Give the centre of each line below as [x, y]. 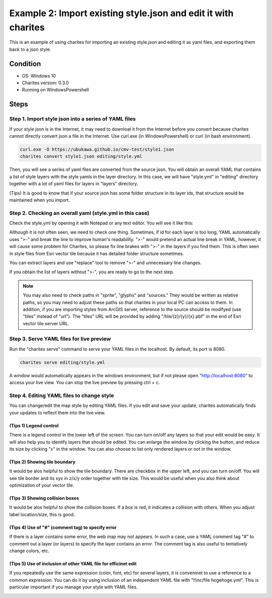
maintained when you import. [40, 200]
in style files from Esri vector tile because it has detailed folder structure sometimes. [96, 253]
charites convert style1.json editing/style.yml [81, 157]
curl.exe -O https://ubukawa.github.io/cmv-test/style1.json [97, 149]
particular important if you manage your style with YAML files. [74, 587]
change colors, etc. [29, 551]
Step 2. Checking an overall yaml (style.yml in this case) [79, 213]
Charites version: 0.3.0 [45, 83]
